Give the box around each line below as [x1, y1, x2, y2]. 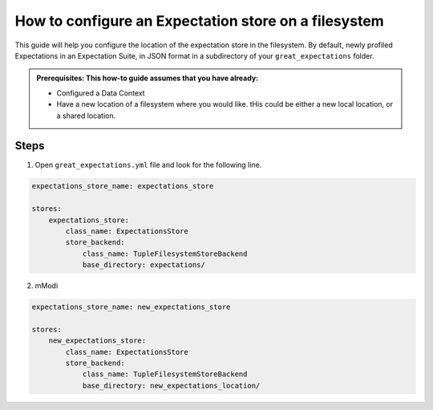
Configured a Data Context [56, 88, 145, 98]
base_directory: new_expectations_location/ [82, 381, 261, 390]
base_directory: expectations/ [82, 261, 206, 270]
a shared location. [56, 111, 116, 120]
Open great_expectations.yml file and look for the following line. [34, 160, 262, 170]
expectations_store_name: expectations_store [31, 181, 214, 191]
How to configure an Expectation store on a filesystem [14, 12, 384, 30]
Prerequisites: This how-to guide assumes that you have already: [36, 73, 259, 83]
